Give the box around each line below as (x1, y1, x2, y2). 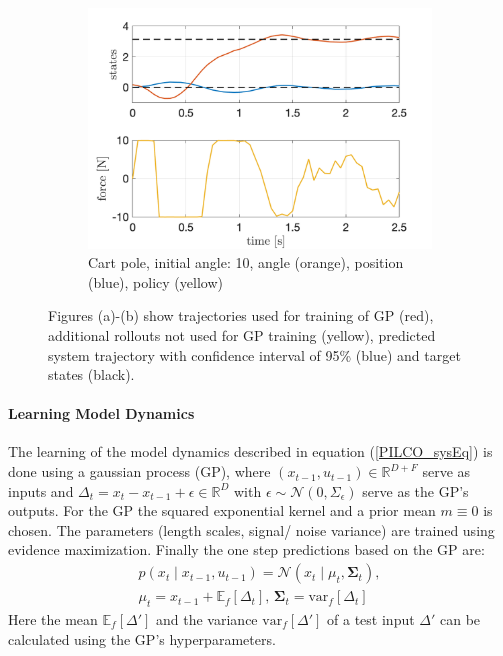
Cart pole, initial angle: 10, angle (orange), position (88, 252, 404, 273)
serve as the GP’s (362, 480, 469, 501)
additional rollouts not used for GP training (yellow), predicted (48, 324, 436, 345)
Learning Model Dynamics (8, 403, 195, 424)
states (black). (48, 364, 135, 385)
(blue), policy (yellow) (88, 271, 223, 292)
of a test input (327, 608, 415, 629)
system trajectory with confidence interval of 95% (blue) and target (48, 344, 461, 365)
